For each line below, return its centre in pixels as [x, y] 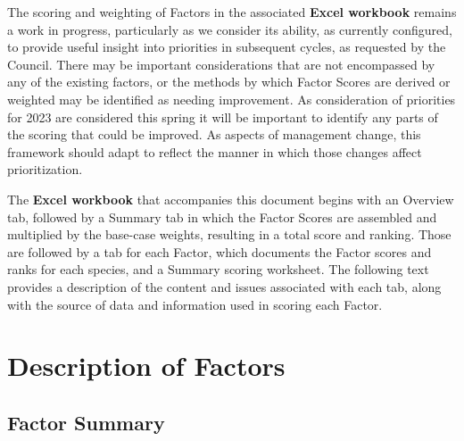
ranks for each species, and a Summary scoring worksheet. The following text [218, 269]
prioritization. [45, 169]
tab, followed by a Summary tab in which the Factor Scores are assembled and [222, 216]
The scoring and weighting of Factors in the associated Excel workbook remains [232, 12]
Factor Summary [86, 422]
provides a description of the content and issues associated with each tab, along [224, 286]
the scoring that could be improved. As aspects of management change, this [214, 134]
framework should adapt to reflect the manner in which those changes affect [215, 151]
